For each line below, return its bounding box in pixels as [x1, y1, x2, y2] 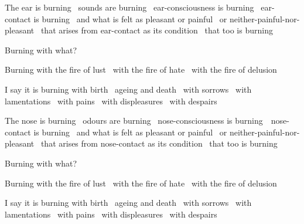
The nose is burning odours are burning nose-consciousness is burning [5, 114, 263, 127]
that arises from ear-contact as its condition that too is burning [40, 24, 273, 36]
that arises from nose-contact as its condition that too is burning [40, 137, 278, 150]
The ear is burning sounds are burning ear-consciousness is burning [5, 1, 254, 13]
